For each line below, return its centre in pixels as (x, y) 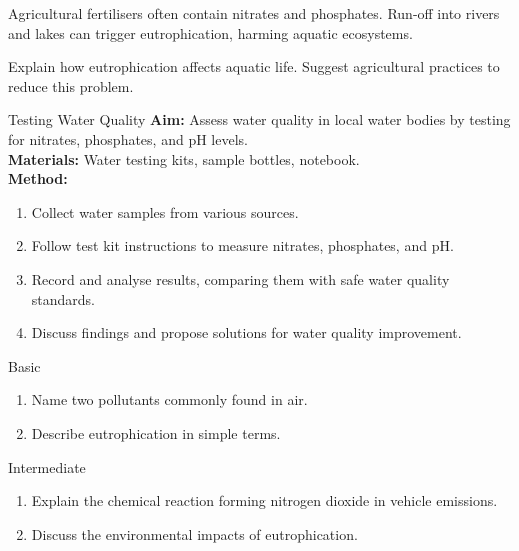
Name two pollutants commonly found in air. (169, 399)
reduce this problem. (71, 85)
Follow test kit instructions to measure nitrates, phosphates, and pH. (242, 245)
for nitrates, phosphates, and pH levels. (128, 138)
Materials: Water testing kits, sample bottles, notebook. (184, 158)
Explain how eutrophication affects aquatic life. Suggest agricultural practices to (254, 66)
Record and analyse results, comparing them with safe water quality (240, 278)
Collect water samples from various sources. (165, 211)
